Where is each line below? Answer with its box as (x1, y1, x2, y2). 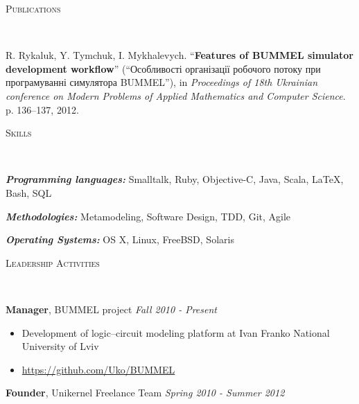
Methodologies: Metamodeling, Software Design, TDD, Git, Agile (6, 209, 291, 223)
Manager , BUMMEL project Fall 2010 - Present (6, 301, 217, 316)
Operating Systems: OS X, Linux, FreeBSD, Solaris (6, 232, 234, 247)
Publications (6, 1, 61, 15)
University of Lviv (21, 339, 99, 353)
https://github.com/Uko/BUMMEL (21, 362, 175, 376)
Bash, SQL (6, 185, 52, 200)
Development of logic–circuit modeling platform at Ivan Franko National (21, 325, 330, 340)
